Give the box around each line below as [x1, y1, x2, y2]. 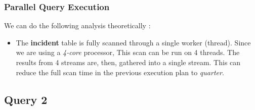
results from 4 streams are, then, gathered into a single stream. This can [16, 57, 241, 67]
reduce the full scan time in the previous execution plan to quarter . [16, 67, 224, 77]
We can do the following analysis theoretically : [4, 20, 151, 31]
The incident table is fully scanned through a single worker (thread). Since [16, 37, 251, 47]
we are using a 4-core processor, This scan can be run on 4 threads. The [16, 47, 240, 58]
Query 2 [4, 91, 48, 107]
